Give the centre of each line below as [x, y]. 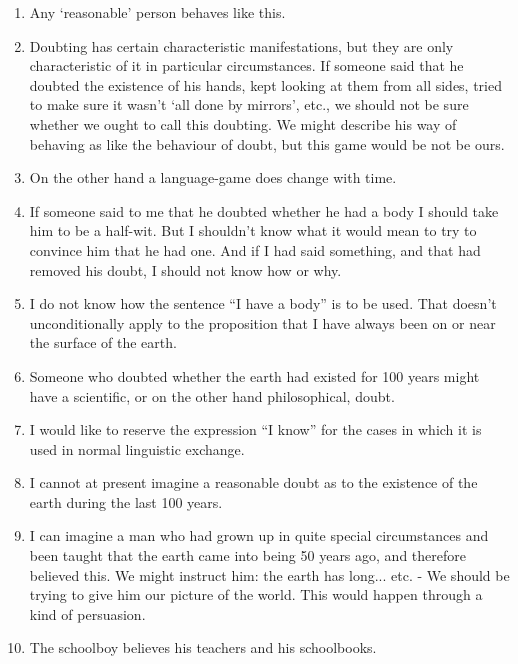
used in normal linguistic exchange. [137, 448]
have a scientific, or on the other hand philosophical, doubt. [212, 395]
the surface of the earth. [103, 342]
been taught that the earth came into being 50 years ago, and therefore [247, 555]
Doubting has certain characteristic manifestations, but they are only [241, 45]
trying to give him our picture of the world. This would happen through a [256, 594]
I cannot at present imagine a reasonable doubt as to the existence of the [253, 482]
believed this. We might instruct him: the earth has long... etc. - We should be [269, 574]
